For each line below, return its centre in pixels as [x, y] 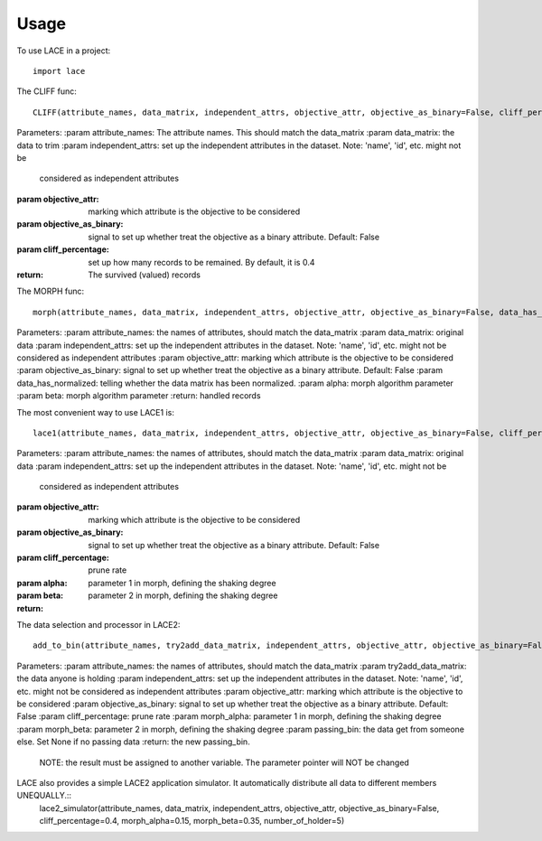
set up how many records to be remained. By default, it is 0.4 [201, 262]
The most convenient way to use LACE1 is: [96, 412]
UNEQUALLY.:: [44, 796]
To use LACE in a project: [64, 51]
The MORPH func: [51, 291]
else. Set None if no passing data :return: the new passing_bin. [133, 742]
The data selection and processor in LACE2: [98, 625]
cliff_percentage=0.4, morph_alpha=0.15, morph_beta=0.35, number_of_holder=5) [192, 821]
